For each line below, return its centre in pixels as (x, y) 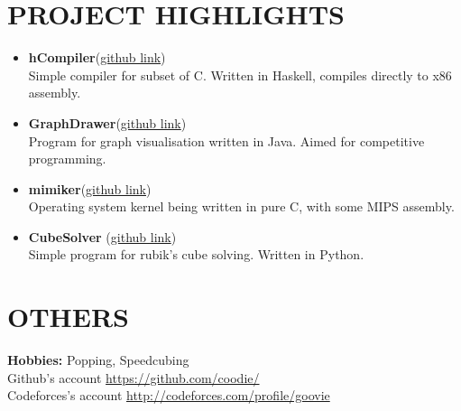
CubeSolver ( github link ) (102, 236)
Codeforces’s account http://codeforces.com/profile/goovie (169, 395)
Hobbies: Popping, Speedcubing (98, 360)
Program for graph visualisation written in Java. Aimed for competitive (226, 140)
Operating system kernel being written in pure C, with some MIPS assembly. (241, 206)
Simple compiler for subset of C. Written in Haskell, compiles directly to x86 (240, 75)
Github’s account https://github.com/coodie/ (134, 377)
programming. (67, 159)
